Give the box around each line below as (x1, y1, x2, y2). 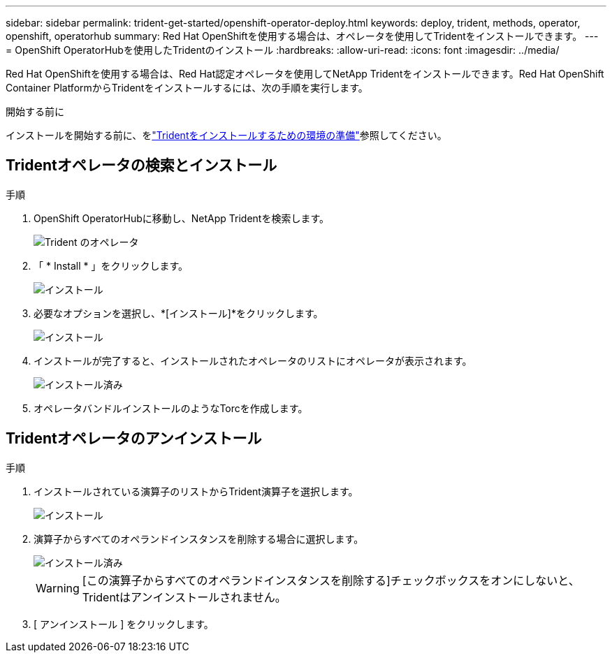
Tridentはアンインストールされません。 (82, 590, 286, 604)
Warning (36, 580, 80, 595)
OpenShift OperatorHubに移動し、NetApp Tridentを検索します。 (34, 212, 329, 224)
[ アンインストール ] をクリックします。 (34, 617, 214, 630)
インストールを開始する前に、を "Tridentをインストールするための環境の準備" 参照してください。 (6, 129, 447, 141)
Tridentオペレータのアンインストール (6, 430, 262, 448)
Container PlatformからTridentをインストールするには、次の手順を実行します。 (6, 82, 368, 94)
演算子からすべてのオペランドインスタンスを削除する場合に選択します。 (34, 532, 364, 545)
